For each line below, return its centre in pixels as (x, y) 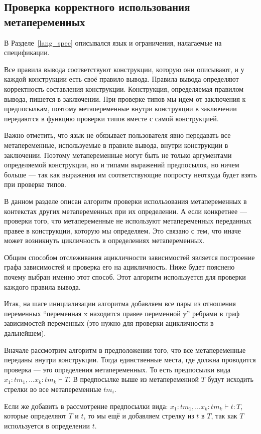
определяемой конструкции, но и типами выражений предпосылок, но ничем (122, 165)
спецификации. (27, 52)
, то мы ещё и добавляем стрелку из (139, 416)
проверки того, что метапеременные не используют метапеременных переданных (128, 221)
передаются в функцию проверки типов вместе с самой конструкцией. (111, 118)
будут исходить (230, 379)
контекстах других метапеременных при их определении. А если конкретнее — (125, 211)
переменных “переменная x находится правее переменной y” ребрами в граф (122, 313)
